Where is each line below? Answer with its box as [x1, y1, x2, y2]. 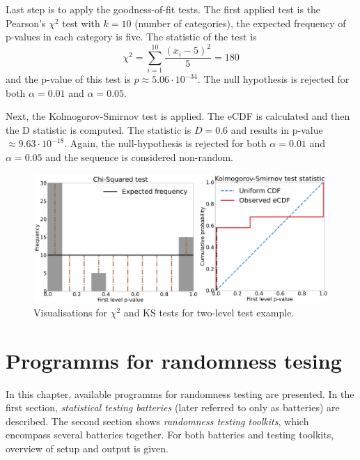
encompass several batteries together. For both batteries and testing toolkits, [6, 427, 334, 442]
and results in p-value [230, 122, 323, 137]
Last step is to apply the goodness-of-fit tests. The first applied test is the [6, 2, 321, 16]
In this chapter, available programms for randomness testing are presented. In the [6, 386, 354, 401]
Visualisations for [33, 305, 108, 319]
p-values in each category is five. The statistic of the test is [6, 29, 257, 44]
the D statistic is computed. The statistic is [6, 122, 191, 137]
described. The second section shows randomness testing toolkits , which [6, 413, 309, 428]
